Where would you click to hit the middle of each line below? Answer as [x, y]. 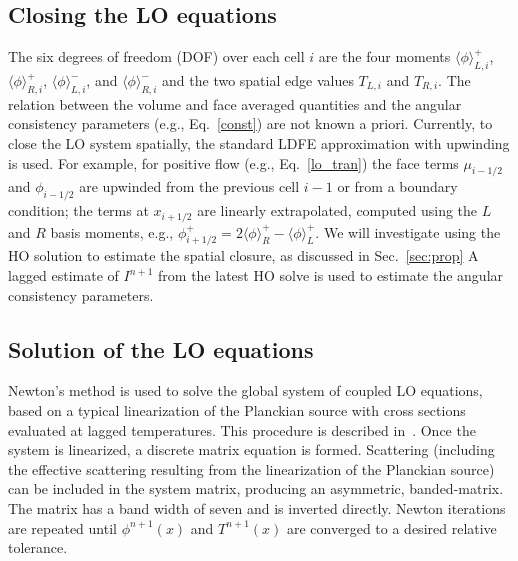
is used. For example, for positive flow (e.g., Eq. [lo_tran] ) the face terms [233, 162]
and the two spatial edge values [258, 80]
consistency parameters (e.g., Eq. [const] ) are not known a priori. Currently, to [250, 123]
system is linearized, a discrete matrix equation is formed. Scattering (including [251, 449]
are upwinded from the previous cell [189, 186]
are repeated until [62, 527]
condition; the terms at [78, 210]
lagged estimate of [63, 275]
